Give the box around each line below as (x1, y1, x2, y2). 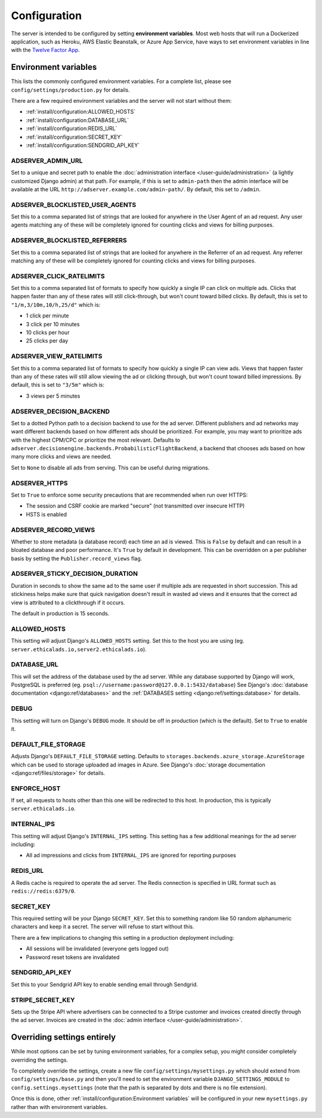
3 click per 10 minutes (26, 320, 80, 328)
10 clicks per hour (26, 329, 70, 336)
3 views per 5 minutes (26, 392, 80, 399)
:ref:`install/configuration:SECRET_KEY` (26, 133, 123, 140)
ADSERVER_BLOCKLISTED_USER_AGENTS (11, 200, 137, 209)
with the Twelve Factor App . (11, 47, 80, 54)
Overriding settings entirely (11, 1032, 116, 1043)
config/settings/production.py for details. (11, 86, 131, 93)
